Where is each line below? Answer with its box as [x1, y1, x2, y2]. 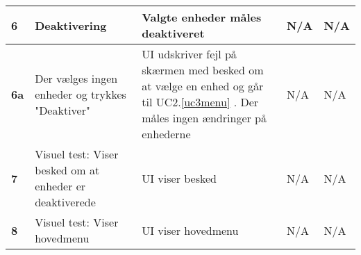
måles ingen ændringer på [142, 110, 267, 126]
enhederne [142, 126, 191, 142]
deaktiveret [142, 25, 205, 41]
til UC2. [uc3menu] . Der [142, 94, 259, 110]
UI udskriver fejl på [142, 46, 237, 62]
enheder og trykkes [35, 85, 126, 102]
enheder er [35, 178, 86, 194]
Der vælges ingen [35, 69, 118, 86]
